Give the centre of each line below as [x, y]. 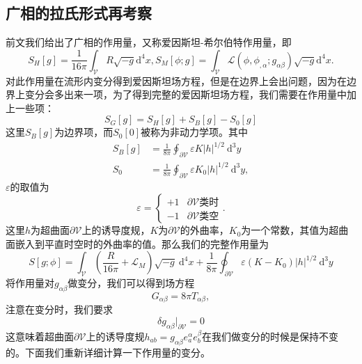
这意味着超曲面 [40, 336]
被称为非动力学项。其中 [195, 132]
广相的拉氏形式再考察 [79, 13]
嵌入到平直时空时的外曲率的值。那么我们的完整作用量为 [142, 243]
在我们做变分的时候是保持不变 [270, 336]
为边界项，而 [84, 132]
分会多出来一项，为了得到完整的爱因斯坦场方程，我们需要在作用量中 [190, 94]
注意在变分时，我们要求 [59, 309]
